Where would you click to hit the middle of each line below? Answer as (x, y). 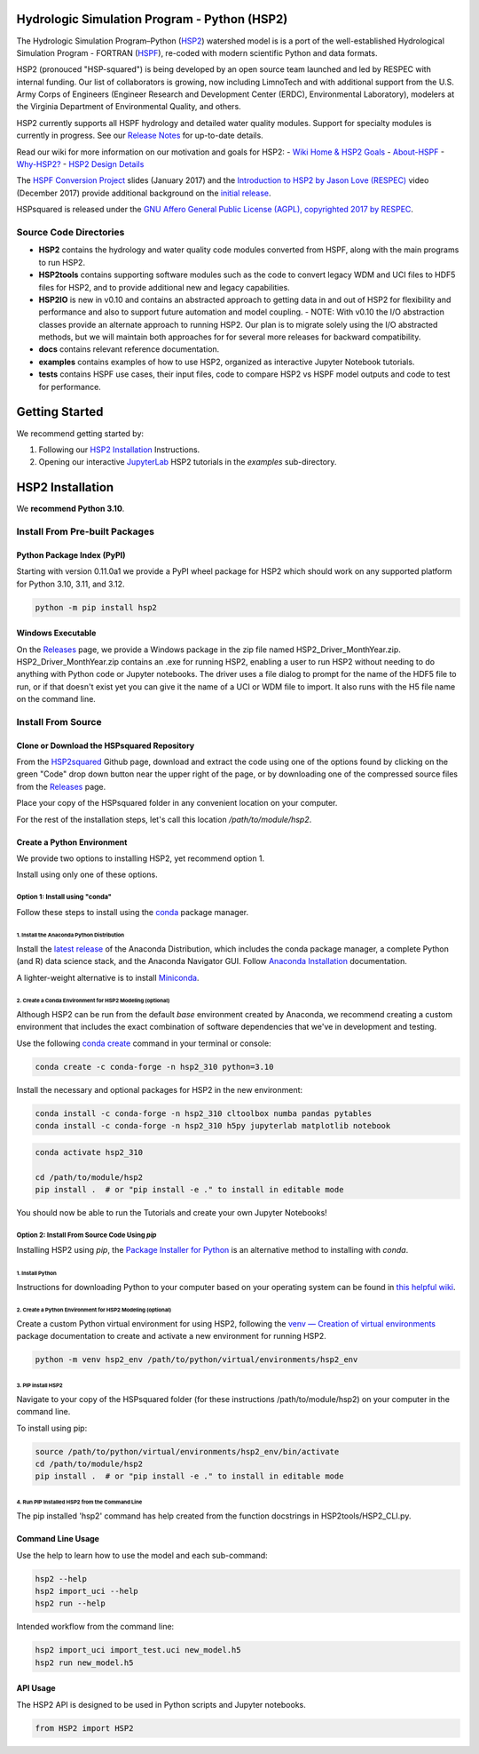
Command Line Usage (58, 1539)
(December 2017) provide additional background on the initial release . (144, 193)
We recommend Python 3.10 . (71, 509)
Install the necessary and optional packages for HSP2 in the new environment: (160, 1089)
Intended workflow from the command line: (95, 1627)
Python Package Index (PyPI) (71, 554)
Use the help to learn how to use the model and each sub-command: (142, 1555)
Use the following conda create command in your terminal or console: (144, 1043)
